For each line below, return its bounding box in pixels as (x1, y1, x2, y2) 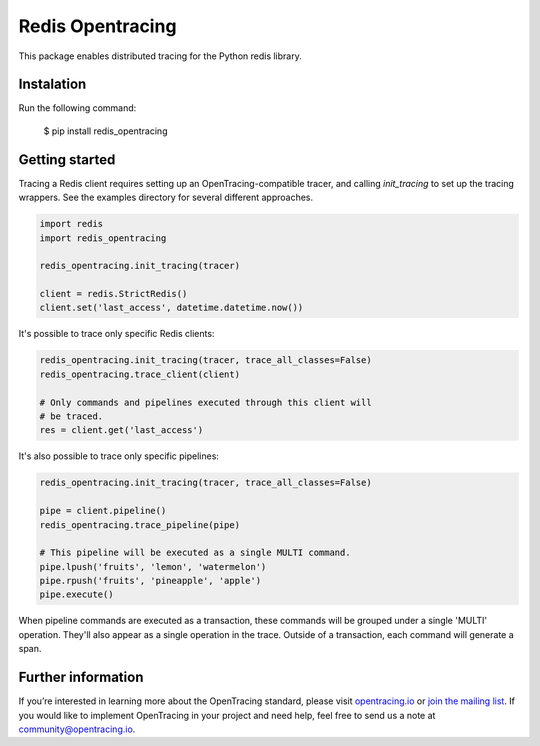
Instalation (18, 76, 87, 93)
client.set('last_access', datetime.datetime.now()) (39, 302, 304, 314)
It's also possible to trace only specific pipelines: (18, 450, 220, 462)
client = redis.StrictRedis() (39, 288, 188, 300)
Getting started (18, 151, 116, 168)
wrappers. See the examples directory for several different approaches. (18, 191, 314, 204)
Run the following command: (18, 102, 137, 114)
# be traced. (39, 411, 104, 422)
